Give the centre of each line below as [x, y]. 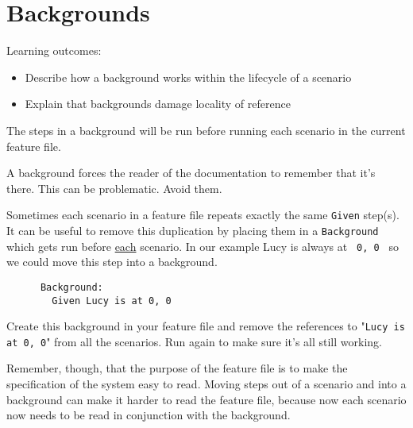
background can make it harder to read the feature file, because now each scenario [206, 399]
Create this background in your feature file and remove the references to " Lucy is [206, 326]
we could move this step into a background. [112, 262]
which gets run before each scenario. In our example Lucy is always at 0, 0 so [203, 246]
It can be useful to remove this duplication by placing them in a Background [193, 230]
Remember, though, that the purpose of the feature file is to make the [177, 368]
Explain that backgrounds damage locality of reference [158, 104]
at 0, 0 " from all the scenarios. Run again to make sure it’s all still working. [194, 341]
